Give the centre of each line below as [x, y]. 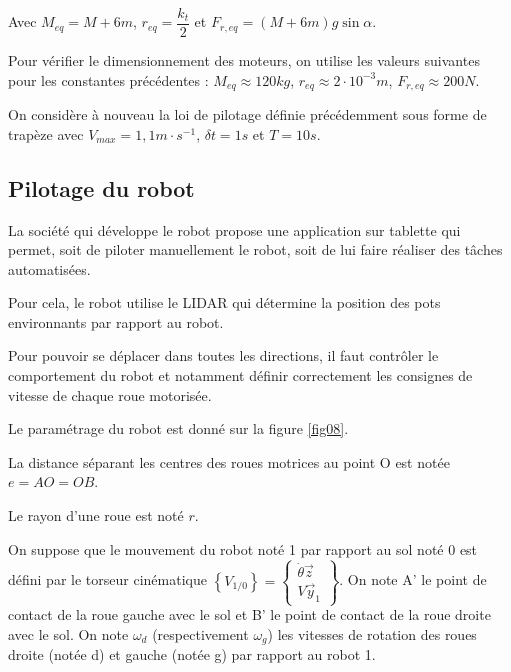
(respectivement [200, 633]
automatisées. [49, 268]
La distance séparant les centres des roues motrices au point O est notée [229, 461]
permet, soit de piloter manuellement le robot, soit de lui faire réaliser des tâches [255, 249]
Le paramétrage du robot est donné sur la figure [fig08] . [178, 428]
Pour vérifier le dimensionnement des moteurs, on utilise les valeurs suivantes [244, 60]
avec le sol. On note [68, 633]
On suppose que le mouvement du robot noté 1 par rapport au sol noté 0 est [243, 548]
